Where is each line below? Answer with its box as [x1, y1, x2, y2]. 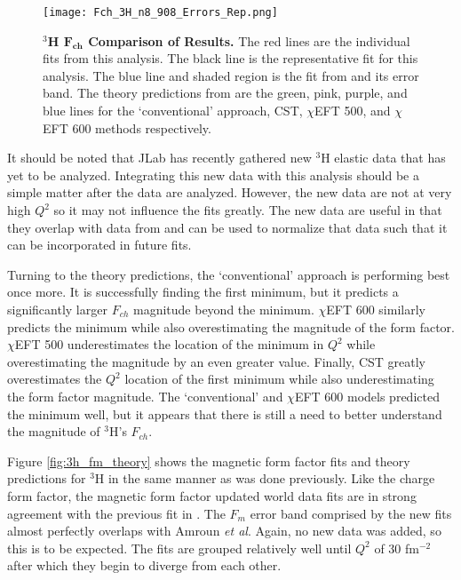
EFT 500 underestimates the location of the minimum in [14, 335, 324, 354]
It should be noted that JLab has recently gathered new [7, 148, 312, 167]
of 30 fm [374, 538, 419, 557]
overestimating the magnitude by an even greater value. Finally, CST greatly [7, 352, 425, 370]
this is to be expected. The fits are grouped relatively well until [7, 538, 352, 557]
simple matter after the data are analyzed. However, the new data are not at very [7, 183, 452, 202]
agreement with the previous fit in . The [7, 504, 226, 522]
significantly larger [7, 299, 107, 318]
